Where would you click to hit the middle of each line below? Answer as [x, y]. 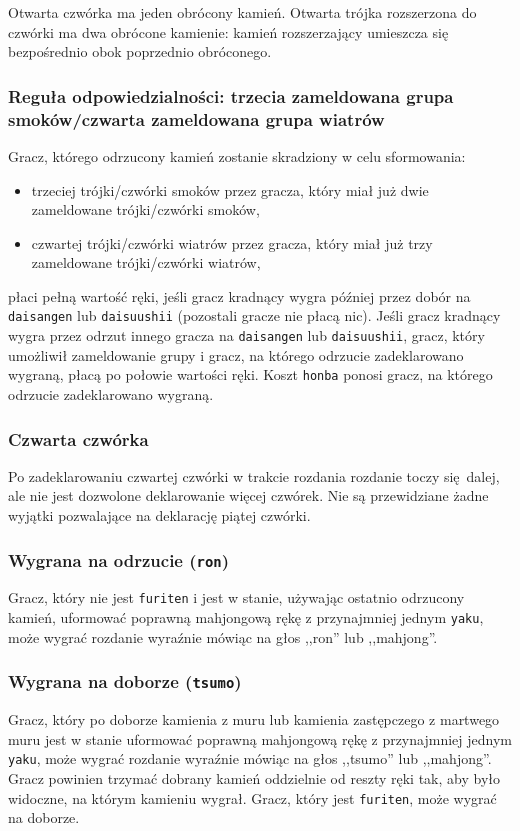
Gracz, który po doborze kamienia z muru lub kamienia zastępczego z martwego [254, 719]
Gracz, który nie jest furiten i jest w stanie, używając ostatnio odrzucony [236, 597]
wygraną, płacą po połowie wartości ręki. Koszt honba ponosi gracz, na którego [250, 374]
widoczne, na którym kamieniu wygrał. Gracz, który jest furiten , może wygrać [252, 797]
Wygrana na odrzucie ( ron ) [119, 559]
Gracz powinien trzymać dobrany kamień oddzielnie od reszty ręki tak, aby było [254, 777]
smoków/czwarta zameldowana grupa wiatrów [196, 118]
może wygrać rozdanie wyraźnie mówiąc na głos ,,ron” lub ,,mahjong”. [223, 636]
